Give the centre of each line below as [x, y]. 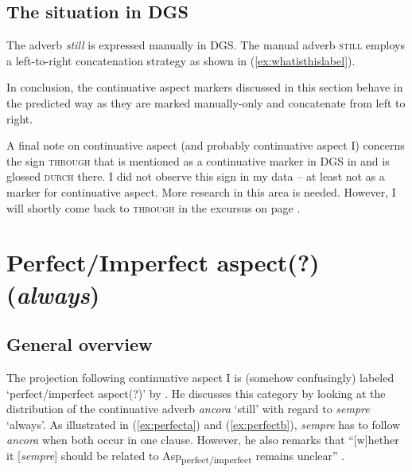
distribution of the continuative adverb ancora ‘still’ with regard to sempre [188, 409]
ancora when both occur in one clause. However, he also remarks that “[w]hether [203, 440]
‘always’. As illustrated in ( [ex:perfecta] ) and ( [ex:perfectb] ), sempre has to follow [204, 424]
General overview [80, 344]
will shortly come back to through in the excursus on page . [154, 207]
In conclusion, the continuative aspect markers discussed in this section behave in [205, 87]
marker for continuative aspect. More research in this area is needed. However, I [201, 191]
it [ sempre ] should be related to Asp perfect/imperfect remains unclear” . [176, 456]
